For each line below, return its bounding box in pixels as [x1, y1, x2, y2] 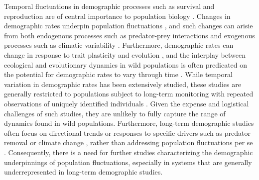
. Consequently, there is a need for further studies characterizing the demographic [4, 147, 253, 157]
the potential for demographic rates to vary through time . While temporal [4, 69, 233, 80]
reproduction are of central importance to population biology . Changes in [4, 10, 231, 21]
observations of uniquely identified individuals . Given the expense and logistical [4, 98, 249, 108]
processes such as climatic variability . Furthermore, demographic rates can [4, 40, 234, 50]
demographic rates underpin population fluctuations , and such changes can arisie [4, 20, 253, 31]
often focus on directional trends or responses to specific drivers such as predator [4, 127, 251, 138]
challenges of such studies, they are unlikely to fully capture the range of [4, 108, 226, 118]
